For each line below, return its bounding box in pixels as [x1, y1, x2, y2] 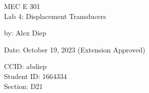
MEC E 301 [4, 1, 40, 11]
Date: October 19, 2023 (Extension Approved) [4, 44, 145, 54]
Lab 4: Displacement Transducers [4, 10, 106, 21]
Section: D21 [4, 80, 43, 91]
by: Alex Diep [4, 27, 46, 38]
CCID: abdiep [4, 61, 47, 71]
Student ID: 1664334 [4, 70, 67, 81]
